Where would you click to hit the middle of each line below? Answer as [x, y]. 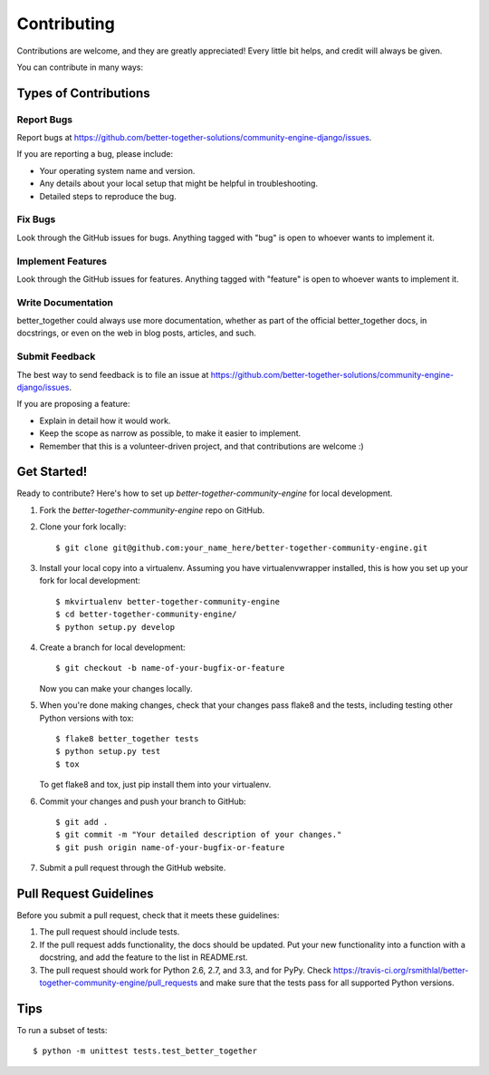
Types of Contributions [83, 93]
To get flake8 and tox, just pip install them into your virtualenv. [155, 785]
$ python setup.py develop [115, 627]
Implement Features [62, 261]
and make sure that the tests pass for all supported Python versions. [327, 983]
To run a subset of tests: [62, 1030]
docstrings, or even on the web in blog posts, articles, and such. [137, 333]
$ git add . [82, 822]
